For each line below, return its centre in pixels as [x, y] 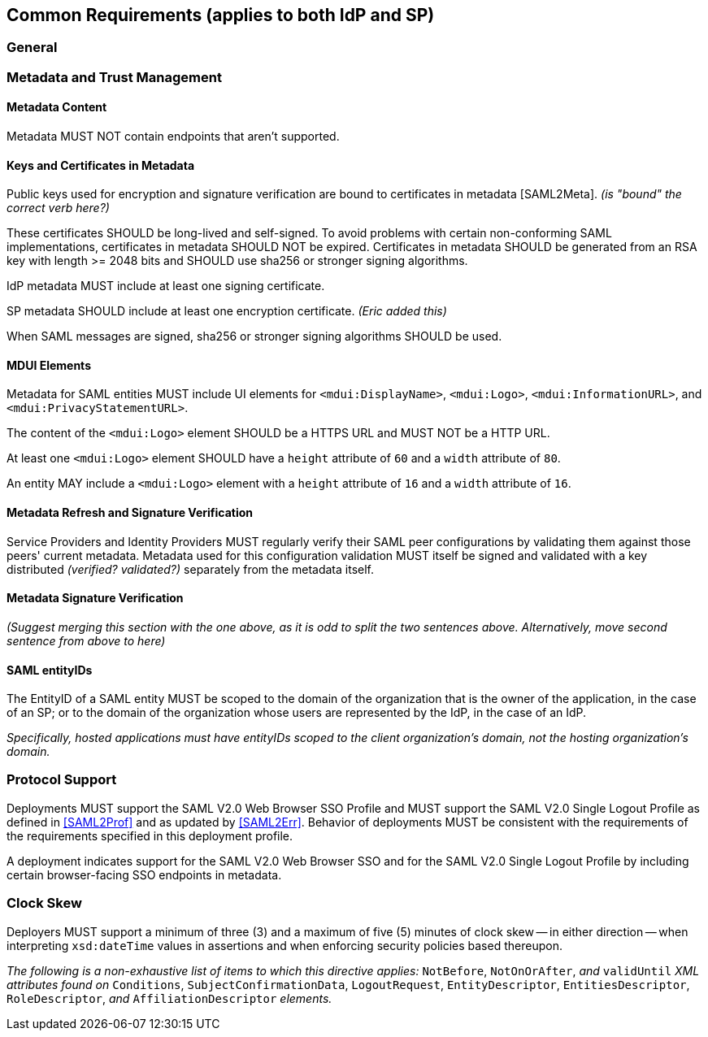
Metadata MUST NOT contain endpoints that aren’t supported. [173, 137]
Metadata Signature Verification [95, 598]
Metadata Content [57, 107]
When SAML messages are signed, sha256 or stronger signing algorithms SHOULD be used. [254, 336]
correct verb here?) [58, 208]
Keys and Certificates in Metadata [101, 165]
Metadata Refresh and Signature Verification [130, 513]
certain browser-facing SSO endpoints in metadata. [144, 874]
